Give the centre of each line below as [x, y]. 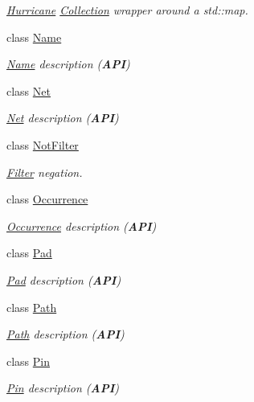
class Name [34, 37]
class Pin [29, 361]
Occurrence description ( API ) [82, 226]
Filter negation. [45, 172]
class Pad [29, 253]
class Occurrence [47, 199]
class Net [29, 90]
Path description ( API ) [66, 334]
